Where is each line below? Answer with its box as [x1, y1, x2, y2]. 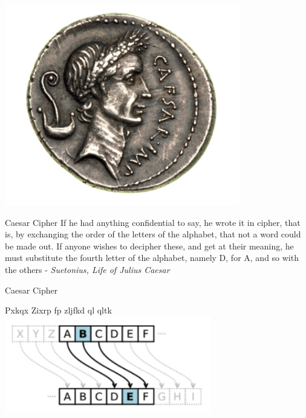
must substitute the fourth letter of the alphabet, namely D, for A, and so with [5, 251, 299, 264]
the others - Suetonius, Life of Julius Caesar [5, 263, 170, 275]
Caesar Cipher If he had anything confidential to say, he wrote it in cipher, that [5, 216, 301, 228]
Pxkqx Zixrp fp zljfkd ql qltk [5, 304, 112, 317]
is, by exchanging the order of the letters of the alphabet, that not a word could [5, 228, 301, 240]
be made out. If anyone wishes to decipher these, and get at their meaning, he [5, 239, 294, 252]
